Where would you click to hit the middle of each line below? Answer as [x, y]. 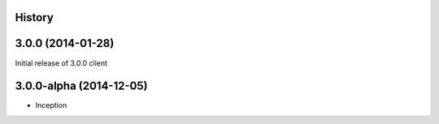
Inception [51, 105]
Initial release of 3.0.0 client [61, 63]
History [35, 17]
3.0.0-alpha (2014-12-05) [81, 86]
